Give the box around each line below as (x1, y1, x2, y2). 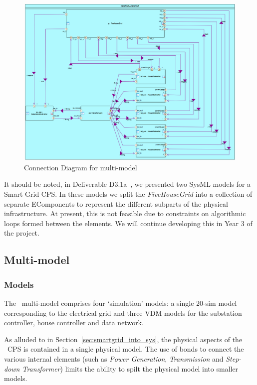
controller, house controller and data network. (4, 317, 144, 328)
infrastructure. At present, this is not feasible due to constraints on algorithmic (4, 208, 246, 219)
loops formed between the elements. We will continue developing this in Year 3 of (4, 218, 253, 228)
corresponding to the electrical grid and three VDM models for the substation (4, 307, 242, 318)
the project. (4, 228, 39, 238)
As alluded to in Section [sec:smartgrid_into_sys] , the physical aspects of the (4, 334, 243, 344)
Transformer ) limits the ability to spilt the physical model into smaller (22, 363, 239, 374)
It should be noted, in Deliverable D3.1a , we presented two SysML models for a (4, 179, 251, 189)
